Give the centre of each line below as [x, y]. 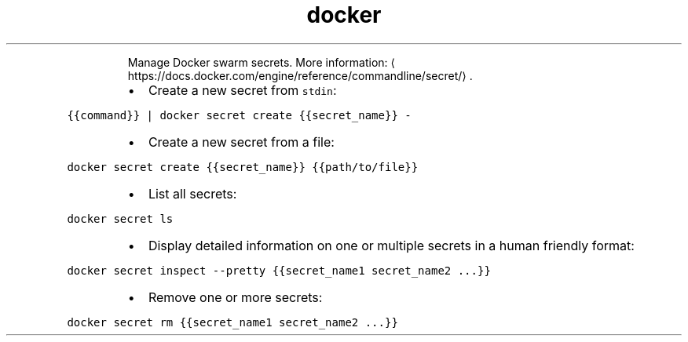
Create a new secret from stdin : [242, 90]
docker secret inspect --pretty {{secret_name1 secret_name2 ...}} [279, 270]
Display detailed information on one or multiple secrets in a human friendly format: [391, 245]
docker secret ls [120, 218]
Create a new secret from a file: [241, 142]
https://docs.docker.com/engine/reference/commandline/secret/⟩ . [300, 75]
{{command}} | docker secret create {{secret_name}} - [239, 115]
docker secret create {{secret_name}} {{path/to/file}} [243, 167]
